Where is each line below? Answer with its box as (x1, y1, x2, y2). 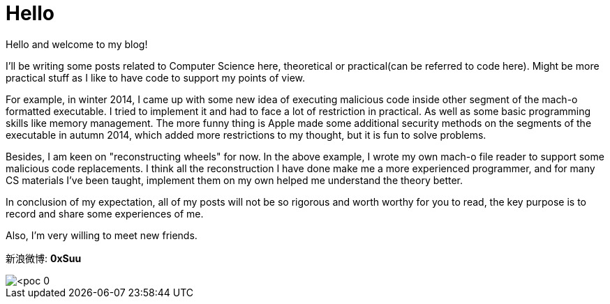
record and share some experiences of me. (6, 207, 204, 220)
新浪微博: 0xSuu (6, 252, 82, 264)
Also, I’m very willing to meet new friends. (6, 229, 198, 241)
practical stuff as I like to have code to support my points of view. (6, 71, 305, 84)
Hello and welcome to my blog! (6, 38, 148, 50)
